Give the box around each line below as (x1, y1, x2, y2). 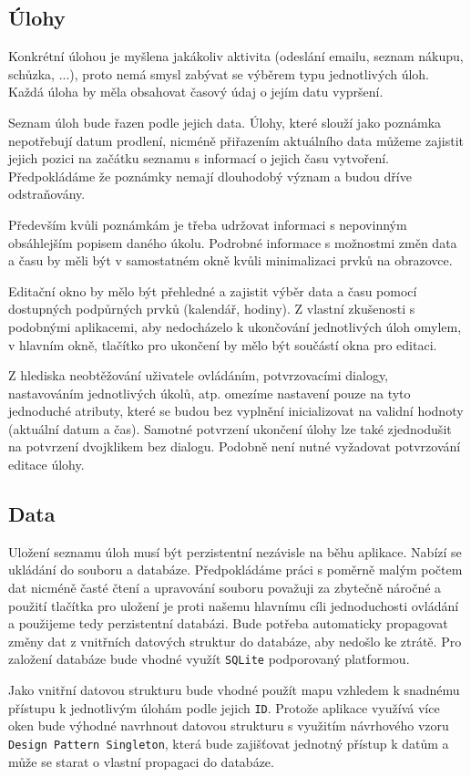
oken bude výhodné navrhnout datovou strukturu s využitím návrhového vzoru (8, 716, 449, 735)
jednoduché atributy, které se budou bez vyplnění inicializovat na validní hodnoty (8, 401, 464, 420)
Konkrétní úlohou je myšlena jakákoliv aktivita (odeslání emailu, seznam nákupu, (8, 47, 464, 66)
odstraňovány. (8, 184, 86, 203)
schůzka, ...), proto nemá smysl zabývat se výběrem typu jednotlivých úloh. (8, 64, 429, 83)
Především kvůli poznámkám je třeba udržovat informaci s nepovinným (8, 214, 407, 233)
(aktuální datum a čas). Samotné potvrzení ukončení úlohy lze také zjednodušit (8, 419, 452, 438)
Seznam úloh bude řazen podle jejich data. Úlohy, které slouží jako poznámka (8, 112, 442, 131)
